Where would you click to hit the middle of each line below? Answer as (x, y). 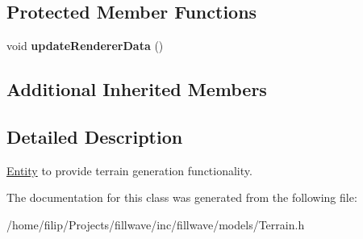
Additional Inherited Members (137, 89)
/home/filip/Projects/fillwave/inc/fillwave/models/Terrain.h (156, 224)
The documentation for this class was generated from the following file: (182, 197)
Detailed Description (95, 136)
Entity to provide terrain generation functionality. (129, 170)
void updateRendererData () (85, 46)
